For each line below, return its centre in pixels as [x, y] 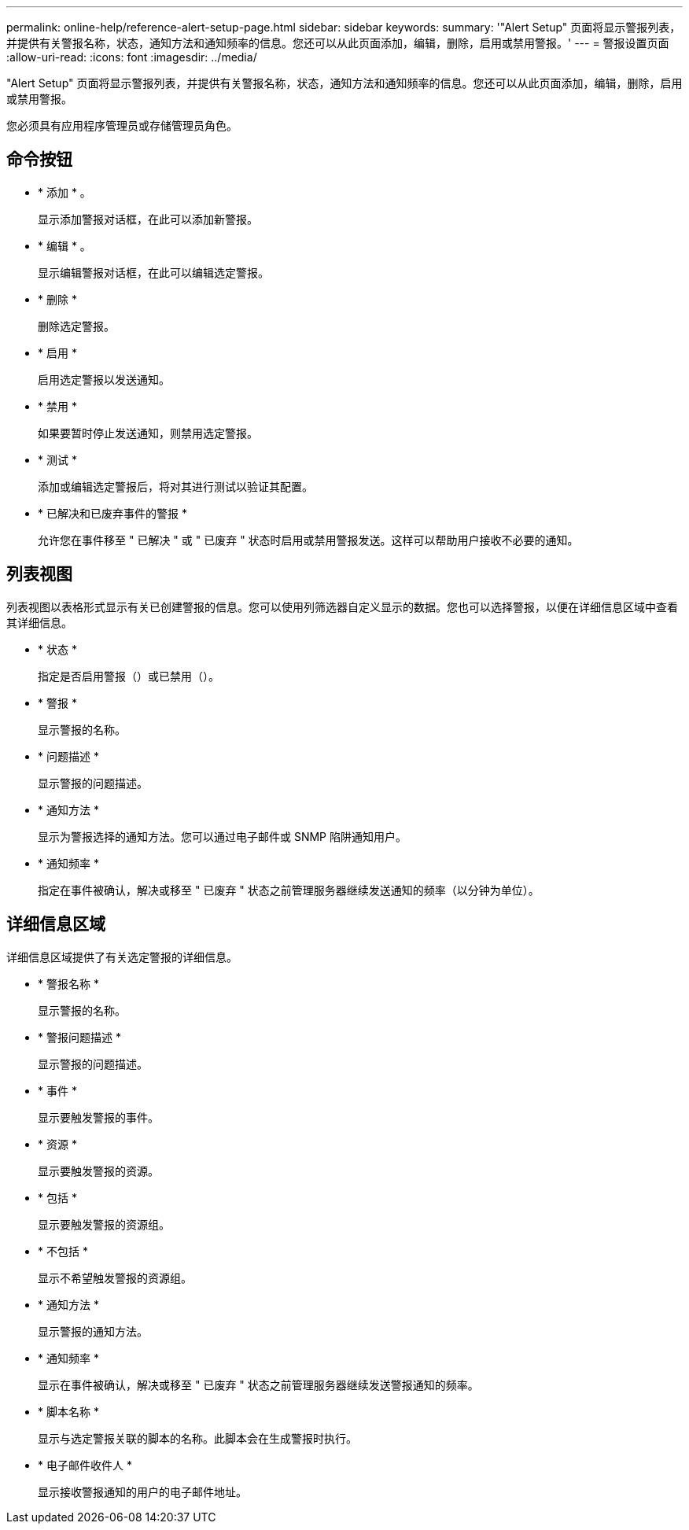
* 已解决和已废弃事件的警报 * [112, 513]
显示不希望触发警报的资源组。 [115, 1277]
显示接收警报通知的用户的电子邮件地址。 [142, 1491]
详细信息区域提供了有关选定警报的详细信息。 [122, 957]
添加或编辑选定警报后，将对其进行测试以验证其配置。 [175, 486]
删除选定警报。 [76, 326]
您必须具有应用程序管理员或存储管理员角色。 [122, 125]
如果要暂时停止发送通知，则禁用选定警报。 [148, 433]
